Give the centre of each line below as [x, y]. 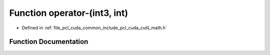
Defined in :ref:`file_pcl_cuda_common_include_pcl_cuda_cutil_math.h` [94, 28]
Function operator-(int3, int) [69, 13]
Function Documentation [49, 42]
